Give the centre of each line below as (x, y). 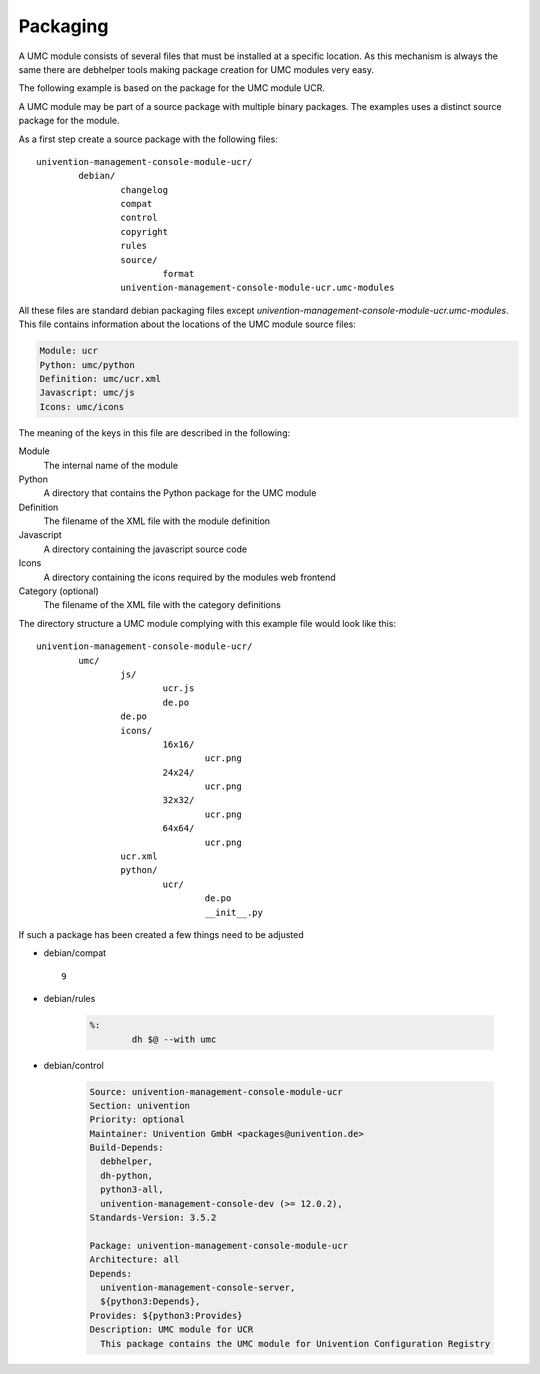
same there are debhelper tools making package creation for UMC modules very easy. (196, 69)
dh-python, (127, 1175)
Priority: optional (137, 1119)
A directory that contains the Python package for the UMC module (180, 493)
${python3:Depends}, (150, 1301)
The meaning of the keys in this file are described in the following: (154, 432)
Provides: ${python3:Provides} (166, 1315)
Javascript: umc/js (87, 393)
